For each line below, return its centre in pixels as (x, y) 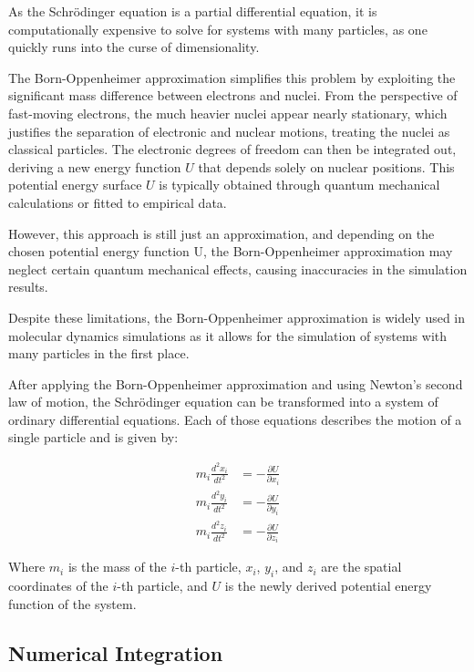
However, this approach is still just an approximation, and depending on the (222, 233)
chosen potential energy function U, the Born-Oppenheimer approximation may (231, 251)
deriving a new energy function (95, 166)
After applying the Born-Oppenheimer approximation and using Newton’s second (236, 383)
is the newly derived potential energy (328, 585)
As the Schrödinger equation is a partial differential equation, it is (193, 11)
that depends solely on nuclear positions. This (326, 166)
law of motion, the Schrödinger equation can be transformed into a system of (223, 402)
